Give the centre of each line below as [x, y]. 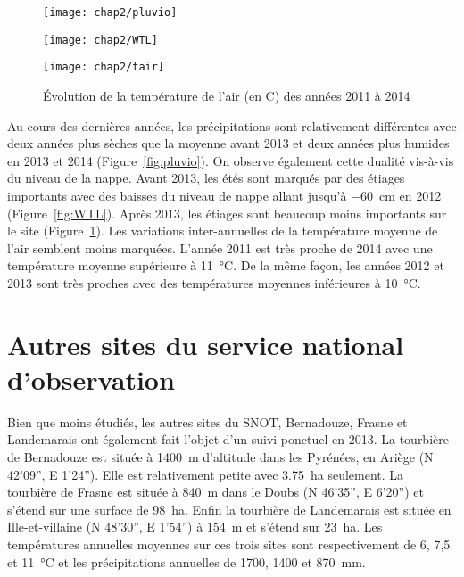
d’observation [91, 379]
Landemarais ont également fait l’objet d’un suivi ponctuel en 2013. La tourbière [228, 439]
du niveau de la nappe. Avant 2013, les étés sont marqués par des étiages [206, 178]
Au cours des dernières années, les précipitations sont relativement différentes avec [232, 125]
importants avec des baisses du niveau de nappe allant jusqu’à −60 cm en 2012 [224, 195]
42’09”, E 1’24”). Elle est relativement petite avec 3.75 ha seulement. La [206, 474]
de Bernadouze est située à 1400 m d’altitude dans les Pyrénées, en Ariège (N [220, 457]
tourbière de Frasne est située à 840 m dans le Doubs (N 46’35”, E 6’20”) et [215, 492]
